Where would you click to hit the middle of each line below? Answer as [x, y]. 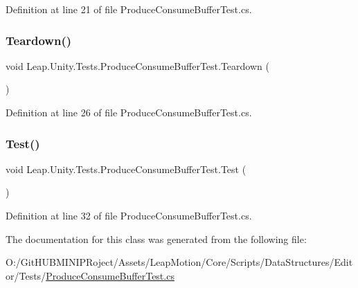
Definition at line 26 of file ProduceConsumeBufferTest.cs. [129, 112]
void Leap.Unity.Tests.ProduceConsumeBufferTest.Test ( [126, 169]
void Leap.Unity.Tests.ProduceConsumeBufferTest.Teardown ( [137, 65]
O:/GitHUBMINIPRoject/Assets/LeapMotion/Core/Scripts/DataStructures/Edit [179, 262]
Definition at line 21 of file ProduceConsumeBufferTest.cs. [129, 9]
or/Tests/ [26, 275]
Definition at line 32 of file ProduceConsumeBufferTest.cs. [129, 215]
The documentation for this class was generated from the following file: [156, 238]
